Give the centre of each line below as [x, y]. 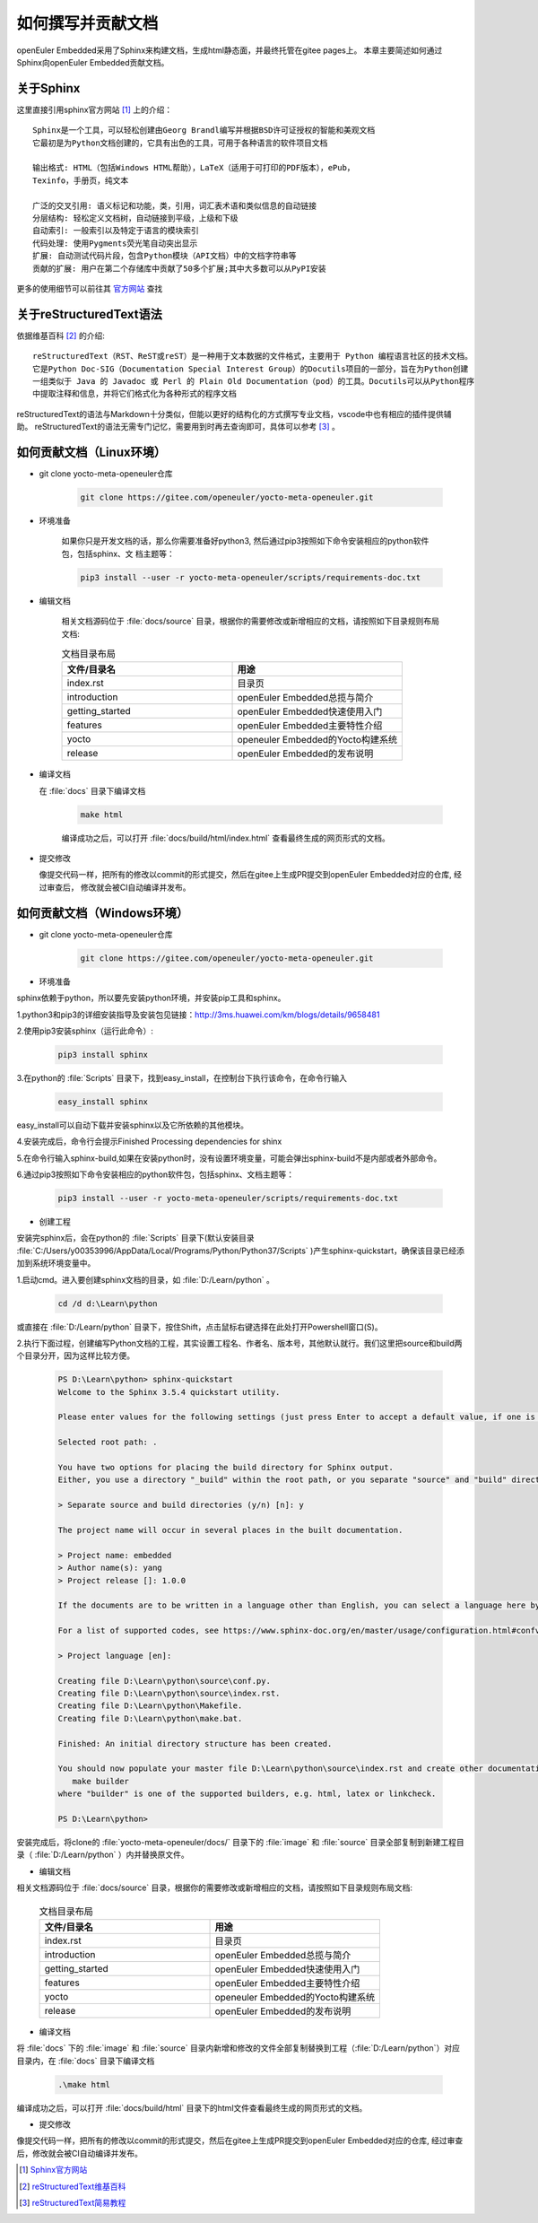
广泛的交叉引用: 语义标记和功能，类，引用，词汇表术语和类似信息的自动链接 [175, 205]
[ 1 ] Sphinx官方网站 [53, 2170]
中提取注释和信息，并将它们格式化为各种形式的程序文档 [134, 394]
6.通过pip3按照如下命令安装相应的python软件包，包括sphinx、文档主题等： [156, 1174]
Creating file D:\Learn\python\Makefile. [150, 1706]
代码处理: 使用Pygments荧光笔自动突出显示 [115, 243]
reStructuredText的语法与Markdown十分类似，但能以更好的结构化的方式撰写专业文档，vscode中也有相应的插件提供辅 [234, 414]
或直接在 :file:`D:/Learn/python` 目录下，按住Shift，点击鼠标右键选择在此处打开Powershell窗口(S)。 [200, 1327]
